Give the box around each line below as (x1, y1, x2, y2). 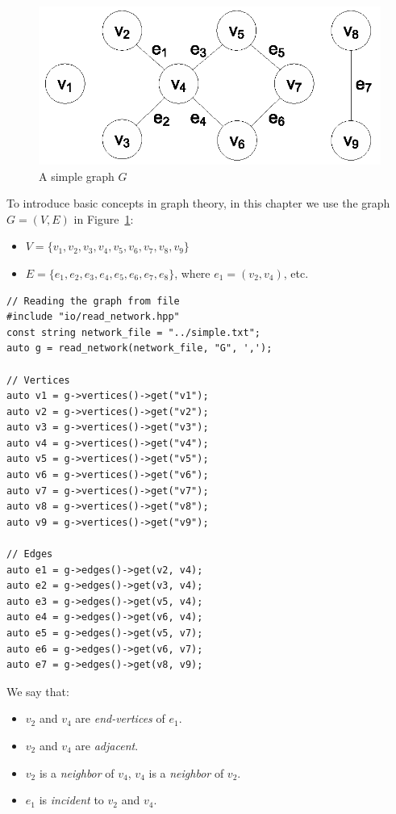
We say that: (6, 682, 69, 699)
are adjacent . (75, 736, 139, 753)
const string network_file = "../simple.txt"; (6, 326, 261, 338)
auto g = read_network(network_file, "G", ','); (6, 342, 273, 355)
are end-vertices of (75, 710, 165, 727)
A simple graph (39, 167, 115, 184)
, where (174, 264, 211, 281)
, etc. (283, 264, 309, 281)
